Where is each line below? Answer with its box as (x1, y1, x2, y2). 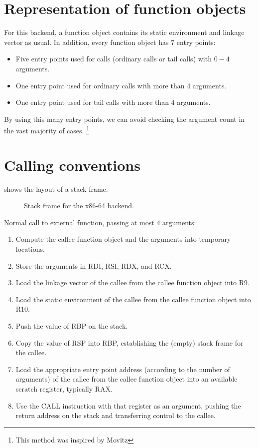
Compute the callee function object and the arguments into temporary (15, 234, 231, 244)
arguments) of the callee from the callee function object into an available (15, 374, 238, 384)
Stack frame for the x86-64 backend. (24, 200, 134, 211)
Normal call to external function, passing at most (4, 217, 154, 227)
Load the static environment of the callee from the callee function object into (15, 294, 251, 304)
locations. (15, 244, 45, 254)
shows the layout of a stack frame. (4, 183, 108, 194)
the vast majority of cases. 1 (4, 124, 89, 135)
